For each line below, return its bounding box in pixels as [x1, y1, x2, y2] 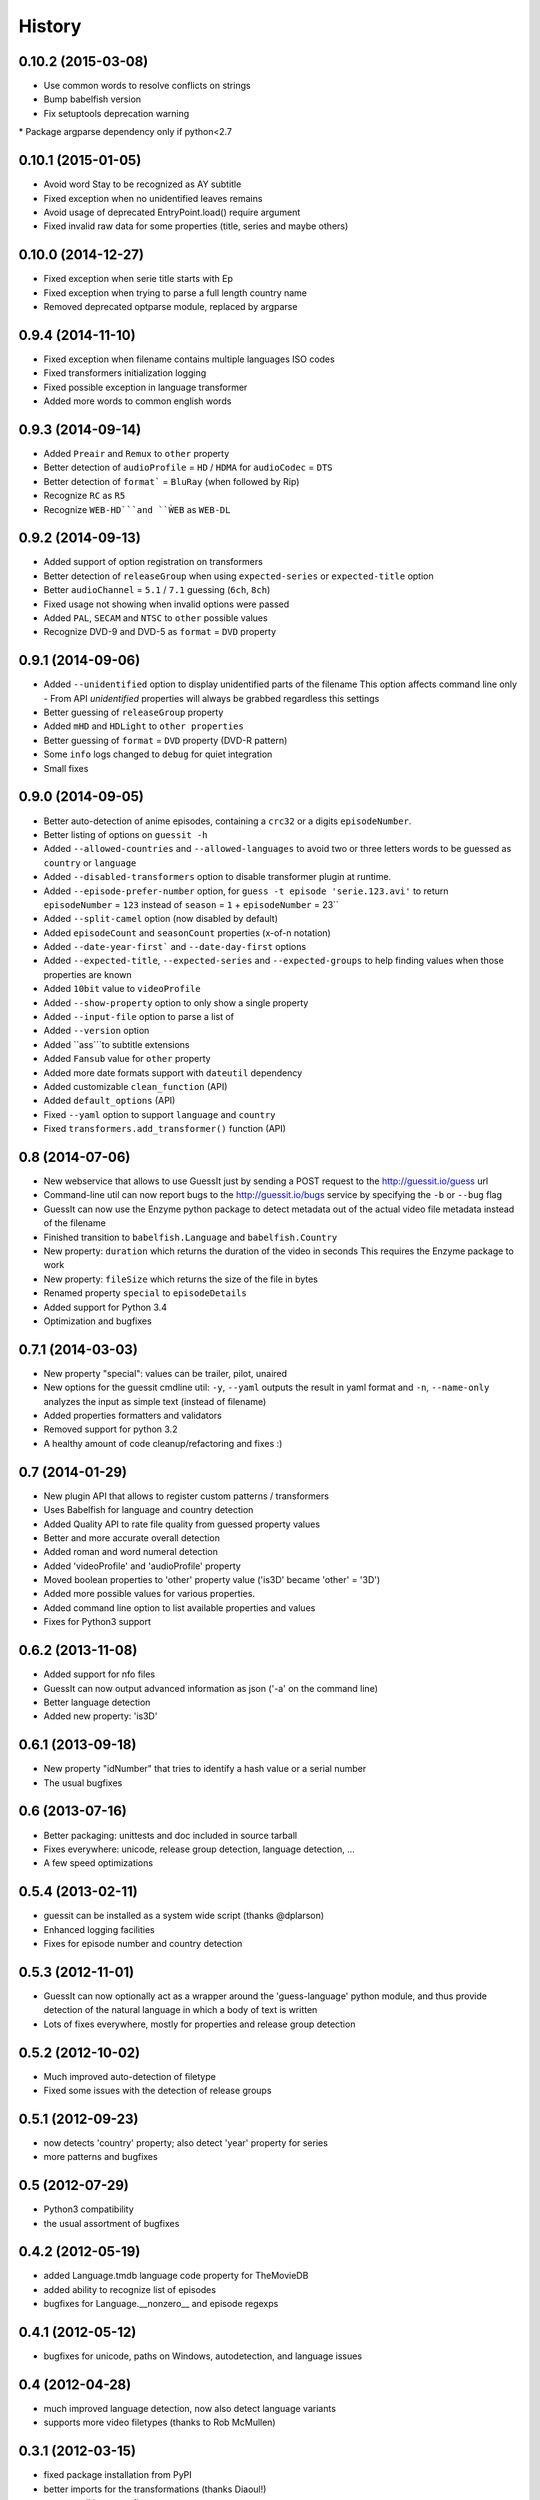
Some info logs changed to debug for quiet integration [43, 748, 273, 760]
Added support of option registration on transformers [43, 556, 264, 568]
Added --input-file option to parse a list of [43, 1011, 235, 1023]
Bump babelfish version [43, 93, 142, 105]
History [18, 15, 82, 37]
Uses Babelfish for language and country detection [43, 1504, 254, 1516]
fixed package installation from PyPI [43, 2469, 192, 2481]
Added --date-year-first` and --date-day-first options [43, 941, 307, 953]
